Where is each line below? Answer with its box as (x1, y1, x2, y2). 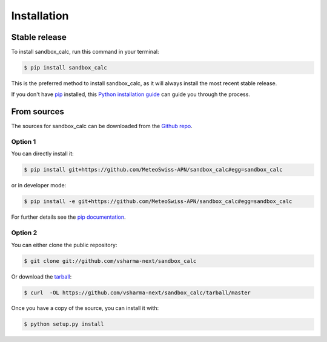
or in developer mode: (11, 182, 67, 189)
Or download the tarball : (11, 273, 72, 280)
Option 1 (11, 138, 36, 146)
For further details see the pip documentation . (11, 213, 127, 221)
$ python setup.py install (24, 321, 104, 327)
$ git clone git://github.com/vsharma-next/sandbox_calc (24, 257, 197, 264)
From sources (11, 106, 65, 117)
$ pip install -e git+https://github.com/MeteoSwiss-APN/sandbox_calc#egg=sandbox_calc (24, 198, 292, 205)
